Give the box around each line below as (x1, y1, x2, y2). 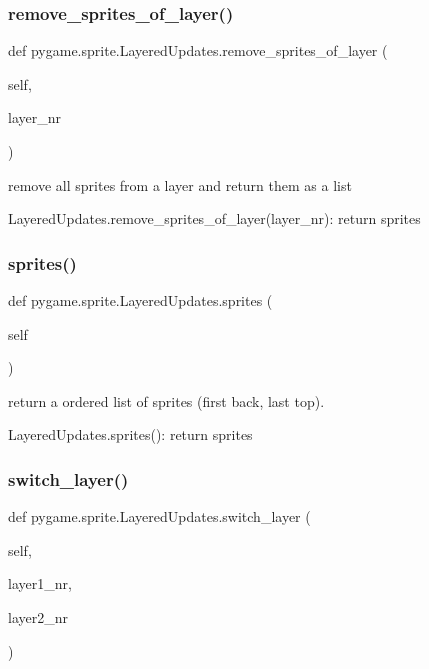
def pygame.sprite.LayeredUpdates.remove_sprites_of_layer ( (8, 40, 388, 61)
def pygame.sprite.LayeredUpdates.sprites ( (8, 290, 273, 310)
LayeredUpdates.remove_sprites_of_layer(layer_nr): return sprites (8, 208, 421, 229)
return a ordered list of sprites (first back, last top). (8, 390, 325, 411)
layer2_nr (8, 606, 68, 627)
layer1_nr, (8, 573, 72, 594)
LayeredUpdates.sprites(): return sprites (8, 424, 253, 445)
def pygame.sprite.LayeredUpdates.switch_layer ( (8, 506, 311, 527)
